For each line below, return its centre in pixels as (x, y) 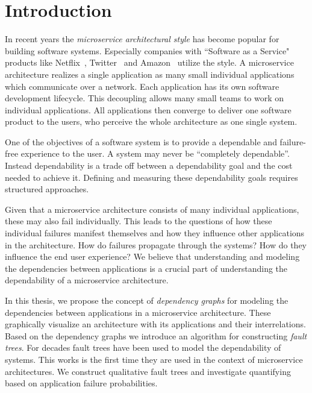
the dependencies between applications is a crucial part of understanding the (146, 268)
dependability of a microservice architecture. (87, 280)
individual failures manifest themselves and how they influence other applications (155, 233)
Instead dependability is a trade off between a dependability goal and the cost (149, 165)
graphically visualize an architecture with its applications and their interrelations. (155, 324)
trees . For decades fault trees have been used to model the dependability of (143, 347)
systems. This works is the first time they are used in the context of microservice (154, 359)
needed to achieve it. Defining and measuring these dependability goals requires (151, 177)
